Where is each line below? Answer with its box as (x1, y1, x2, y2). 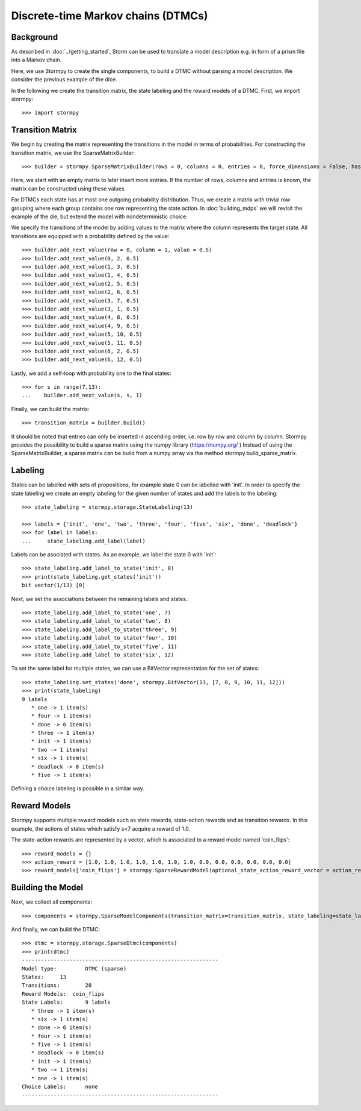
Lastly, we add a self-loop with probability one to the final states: (11, 370, 171, 377)
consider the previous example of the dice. (11, 76, 117, 83)
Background (11, 32, 58, 42)
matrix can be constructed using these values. (11, 184, 126, 192)
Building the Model (11, 883, 84, 893)
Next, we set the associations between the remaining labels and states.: (11, 595, 190, 602)
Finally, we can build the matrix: (11, 405, 90, 412)
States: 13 (22, 974, 67, 980)
